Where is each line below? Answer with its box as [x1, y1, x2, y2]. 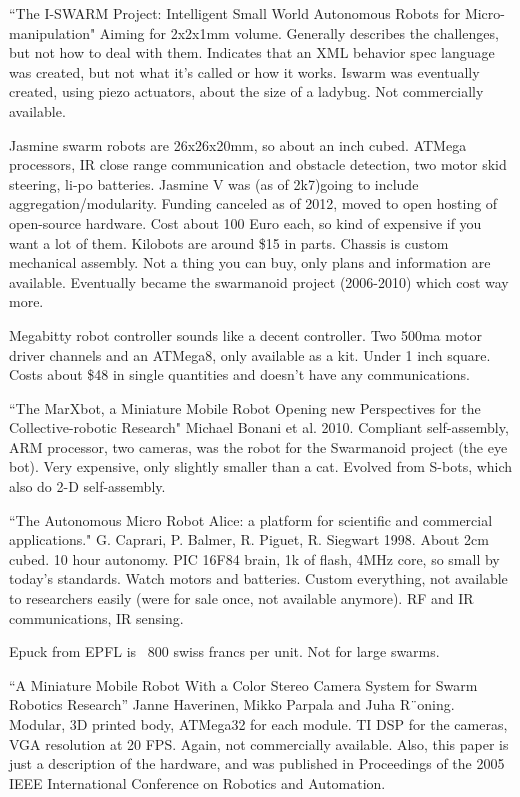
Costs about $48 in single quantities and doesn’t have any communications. [9, 364, 470, 385]
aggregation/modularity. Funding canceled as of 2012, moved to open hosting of [9, 193, 498, 214]
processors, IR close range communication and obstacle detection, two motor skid [9, 154, 507, 175]
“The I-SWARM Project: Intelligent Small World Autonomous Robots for [9, 3, 461, 23]
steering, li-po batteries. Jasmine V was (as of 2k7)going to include [9, 173, 419, 194]
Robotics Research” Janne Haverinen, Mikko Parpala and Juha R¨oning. [9, 694, 455, 715]
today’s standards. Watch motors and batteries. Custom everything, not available [9, 568, 508, 589]
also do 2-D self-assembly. [9, 476, 166, 497]
